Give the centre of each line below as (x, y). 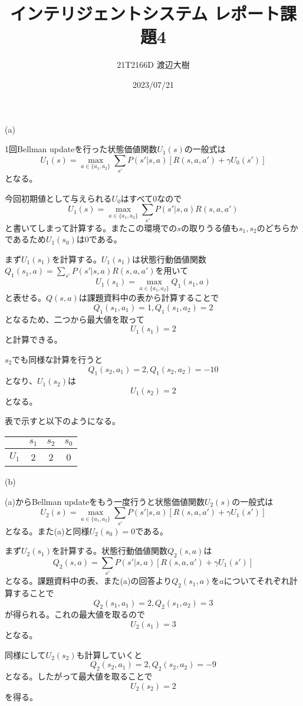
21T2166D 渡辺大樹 (153, 65)
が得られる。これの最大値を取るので (75, 614)
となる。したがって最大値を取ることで (79, 676)
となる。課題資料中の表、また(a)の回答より (88, 581)
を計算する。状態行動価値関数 (109, 551)
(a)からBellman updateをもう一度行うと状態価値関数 (105, 501)
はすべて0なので (151, 198)
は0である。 (99, 239)
